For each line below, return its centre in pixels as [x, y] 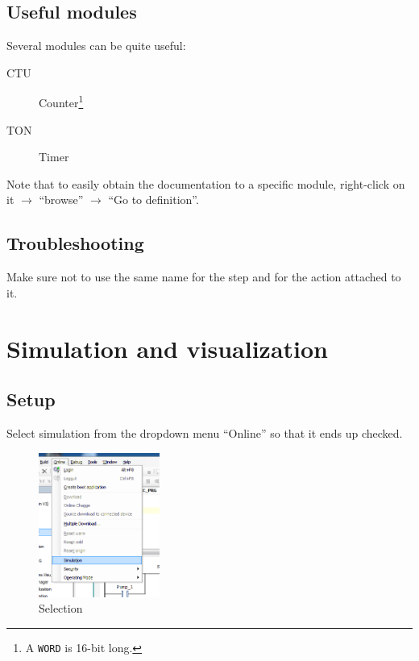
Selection [61, 608]
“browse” [61, 200]
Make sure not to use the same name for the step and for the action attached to [204, 277]
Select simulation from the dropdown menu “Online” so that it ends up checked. [205, 432]
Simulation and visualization [168, 348]
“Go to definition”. [153, 200]
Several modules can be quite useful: [96, 46]
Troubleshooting [75, 243]
